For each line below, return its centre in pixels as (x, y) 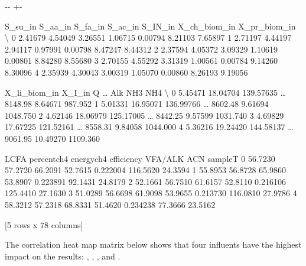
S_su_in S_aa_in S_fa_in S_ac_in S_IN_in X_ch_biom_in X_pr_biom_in (150, 26)
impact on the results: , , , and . (63, 256)
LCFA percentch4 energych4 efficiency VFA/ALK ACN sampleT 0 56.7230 (140, 158)
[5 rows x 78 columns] (44, 224)
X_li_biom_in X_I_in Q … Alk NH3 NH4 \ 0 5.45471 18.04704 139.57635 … (146, 92)
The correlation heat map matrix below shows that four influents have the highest (153, 244)
